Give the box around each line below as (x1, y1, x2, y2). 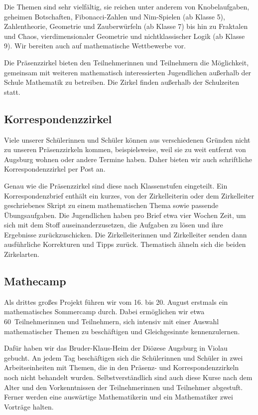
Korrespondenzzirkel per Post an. (4, 164, 106, 174)
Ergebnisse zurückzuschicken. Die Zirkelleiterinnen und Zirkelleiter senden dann (4, 229, 247, 239)
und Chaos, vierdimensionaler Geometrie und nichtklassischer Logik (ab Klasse (4, 30, 245, 41)
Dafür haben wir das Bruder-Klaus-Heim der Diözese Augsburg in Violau (4, 343, 228, 353)
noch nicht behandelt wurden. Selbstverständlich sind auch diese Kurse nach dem (4, 372, 253, 383)
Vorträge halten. (4, 401, 54, 412)
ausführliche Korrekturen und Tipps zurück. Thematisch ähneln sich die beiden (4, 239, 246, 249)
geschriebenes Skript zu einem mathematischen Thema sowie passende (4, 200, 219, 210)
